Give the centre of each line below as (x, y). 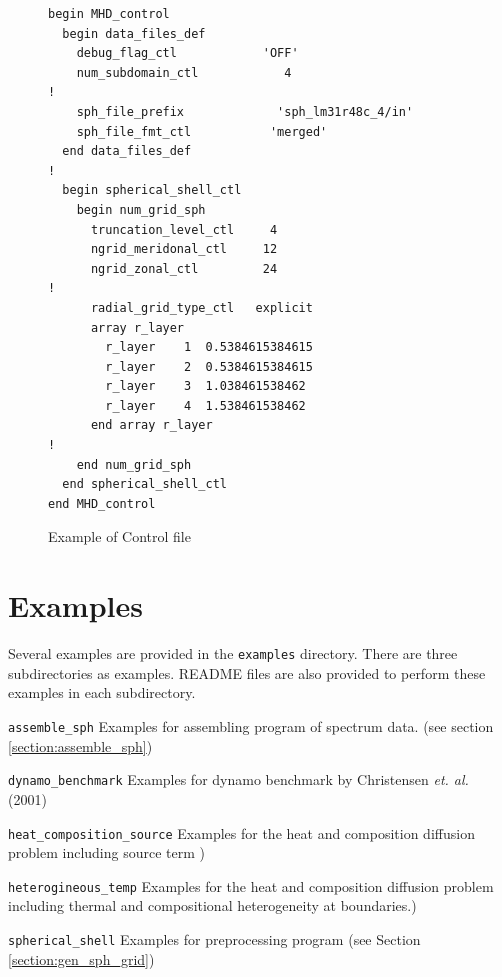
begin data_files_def (134, 33)
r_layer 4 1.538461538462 (205, 405)
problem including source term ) (106, 852)
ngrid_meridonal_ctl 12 (184, 249)
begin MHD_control (109, 14)
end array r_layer (151, 425)
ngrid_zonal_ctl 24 (184, 268)
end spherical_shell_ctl (144, 484)
